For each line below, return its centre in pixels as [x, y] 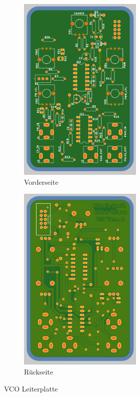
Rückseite [39, 371]
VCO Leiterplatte [31, 388]
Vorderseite [41, 182]
